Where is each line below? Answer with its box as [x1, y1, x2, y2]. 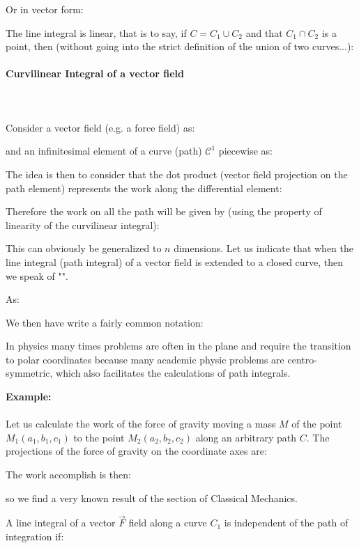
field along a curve [128, 515, 207, 530]
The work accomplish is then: [6, 467, 131, 482]
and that [245, 25, 283, 40]
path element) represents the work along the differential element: [6, 180, 282, 195]
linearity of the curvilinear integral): [6, 217, 160, 232]
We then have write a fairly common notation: [6, 315, 204, 329]
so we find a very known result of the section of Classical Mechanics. [6, 490, 298, 505]
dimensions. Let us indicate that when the [174, 241, 354, 256]
